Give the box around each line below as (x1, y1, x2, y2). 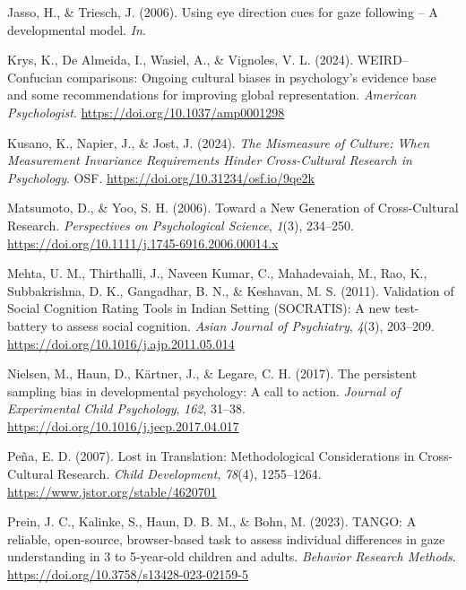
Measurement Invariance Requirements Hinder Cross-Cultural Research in (7, 151, 412, 169)
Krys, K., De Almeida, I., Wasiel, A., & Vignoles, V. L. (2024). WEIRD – (7, 50, 409, 69)
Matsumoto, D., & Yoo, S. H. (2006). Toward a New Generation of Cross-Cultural (7, 198, 459, 217)
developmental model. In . (7, 20, 146, 39)
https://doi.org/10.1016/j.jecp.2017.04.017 (7, 416, 239, 435)
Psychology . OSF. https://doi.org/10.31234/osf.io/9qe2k (7, 168, 315, 187)
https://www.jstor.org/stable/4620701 (7, 482, 217, 500)
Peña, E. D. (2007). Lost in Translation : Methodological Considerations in (7, 447, 415, 465)
